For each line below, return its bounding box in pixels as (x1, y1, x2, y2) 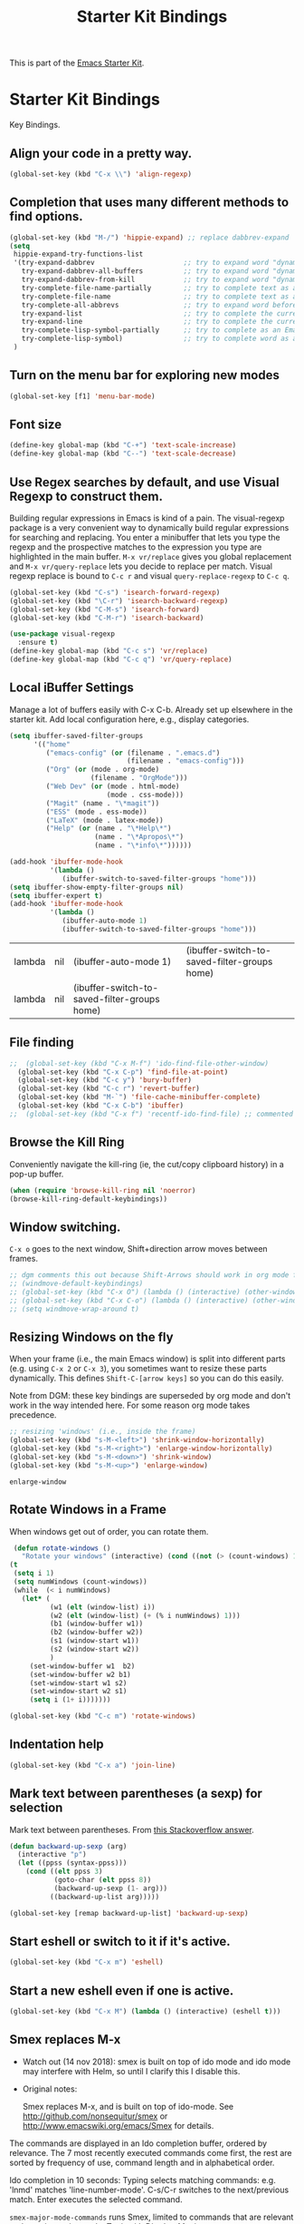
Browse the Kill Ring (9, 1135, 125, 1150)
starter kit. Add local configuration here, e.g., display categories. (9, 714, 250, 725)
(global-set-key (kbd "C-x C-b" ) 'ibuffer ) (17, 1101, 184, 1110)
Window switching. (9, 1219, 121, 1234)
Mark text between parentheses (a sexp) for (9, 1786, 262, 1801)
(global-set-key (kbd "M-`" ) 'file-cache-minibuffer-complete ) (17, 1093, 261, 1102)
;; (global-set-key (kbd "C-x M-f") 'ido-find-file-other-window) (9, 1058, 270, 1068)
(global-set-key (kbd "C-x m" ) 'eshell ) (9, 1957, 165, 1967)
